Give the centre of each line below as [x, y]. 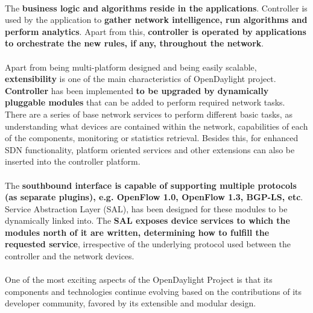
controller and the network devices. [70, 256]
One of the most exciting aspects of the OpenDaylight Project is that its [139, 280]
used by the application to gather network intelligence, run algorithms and [156, 20]
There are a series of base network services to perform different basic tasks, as [149, 114]
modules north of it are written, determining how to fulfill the [137, 232]
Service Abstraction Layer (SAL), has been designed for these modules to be [146, 208]
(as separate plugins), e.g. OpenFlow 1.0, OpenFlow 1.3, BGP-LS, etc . [154, 197]
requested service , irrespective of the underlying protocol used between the [148, 244]
